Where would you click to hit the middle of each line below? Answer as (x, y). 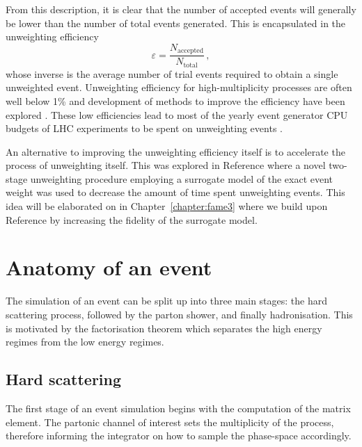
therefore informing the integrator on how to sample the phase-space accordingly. (179, 436)
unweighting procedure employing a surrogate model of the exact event (182, 178)
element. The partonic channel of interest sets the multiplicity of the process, (170, 422)
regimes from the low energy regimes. (85, 342)
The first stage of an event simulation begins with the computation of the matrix (178, 408)
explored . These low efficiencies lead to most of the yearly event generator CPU (177, 114)
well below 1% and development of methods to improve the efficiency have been (175, 100)
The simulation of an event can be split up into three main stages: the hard (166, 301)
